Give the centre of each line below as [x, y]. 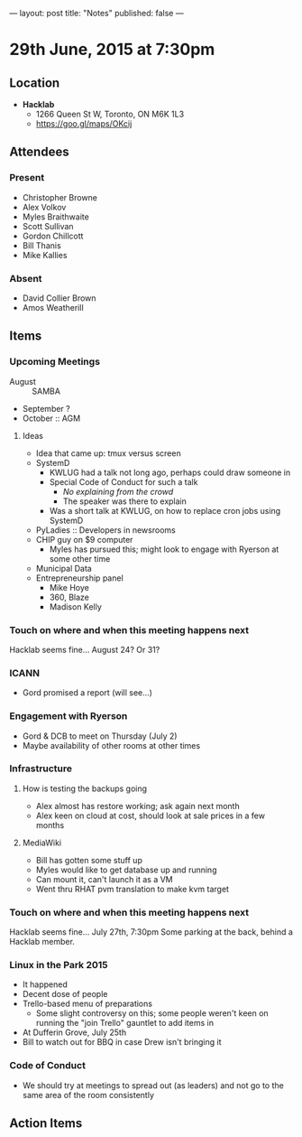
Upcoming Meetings [55, 362]
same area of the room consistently [88, 1095]
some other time [80, 558]
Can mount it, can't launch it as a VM [104, 879]
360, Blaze [69, 597]
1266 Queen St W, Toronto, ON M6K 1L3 [110, 114]
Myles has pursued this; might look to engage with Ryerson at [164, 549]
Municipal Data [64, 568]
